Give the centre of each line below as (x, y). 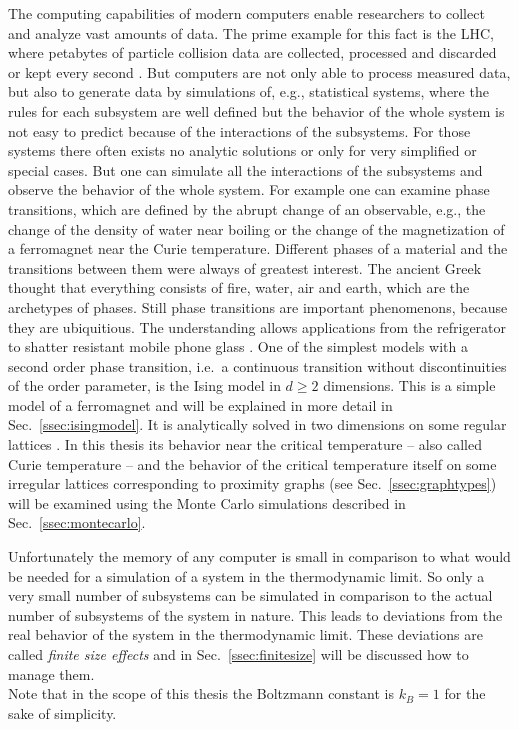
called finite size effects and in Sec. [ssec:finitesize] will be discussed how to (238, 654)
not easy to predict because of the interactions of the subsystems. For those (239, 130)
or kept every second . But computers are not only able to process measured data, (259, 71)
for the (465, 693)
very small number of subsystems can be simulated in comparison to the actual (250, 595)
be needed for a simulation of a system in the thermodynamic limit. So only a (246, 575)
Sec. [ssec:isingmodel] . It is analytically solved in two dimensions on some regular (257, 424)
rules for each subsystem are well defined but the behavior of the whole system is (256, 110)
